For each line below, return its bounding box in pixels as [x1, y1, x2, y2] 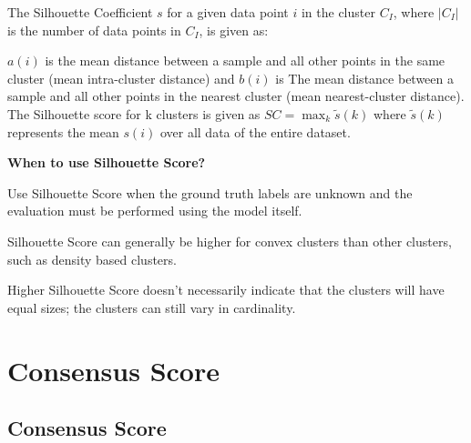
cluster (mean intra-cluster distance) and [7, 68, 235, 87]
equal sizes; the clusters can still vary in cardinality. [7, 297, 296, 317]
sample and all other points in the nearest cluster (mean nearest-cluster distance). [7, 86, 465, 106]
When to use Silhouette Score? [7, 153, 206, 172]
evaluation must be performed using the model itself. [7, 201, 302, 220]
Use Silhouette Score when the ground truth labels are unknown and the [7, 183, 413, 202]
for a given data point [167, 3, 289, 21]
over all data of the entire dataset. [159, 122, 351, 141]
